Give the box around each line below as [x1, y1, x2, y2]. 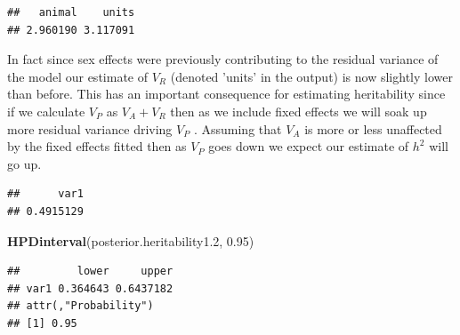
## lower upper [7, 265, 174, 278]
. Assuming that [193, 119, 282, 138]
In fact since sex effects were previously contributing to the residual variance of [7, 50, 439, 68]
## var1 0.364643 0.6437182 [7, 282, 174, 295]
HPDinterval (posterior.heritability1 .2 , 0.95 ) [7, 231, 254, 250]
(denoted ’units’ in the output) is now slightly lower [170, 67, 453, 85]
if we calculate [7, 101, 85, 120]
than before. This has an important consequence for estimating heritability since [7, 84, 446, 103]
